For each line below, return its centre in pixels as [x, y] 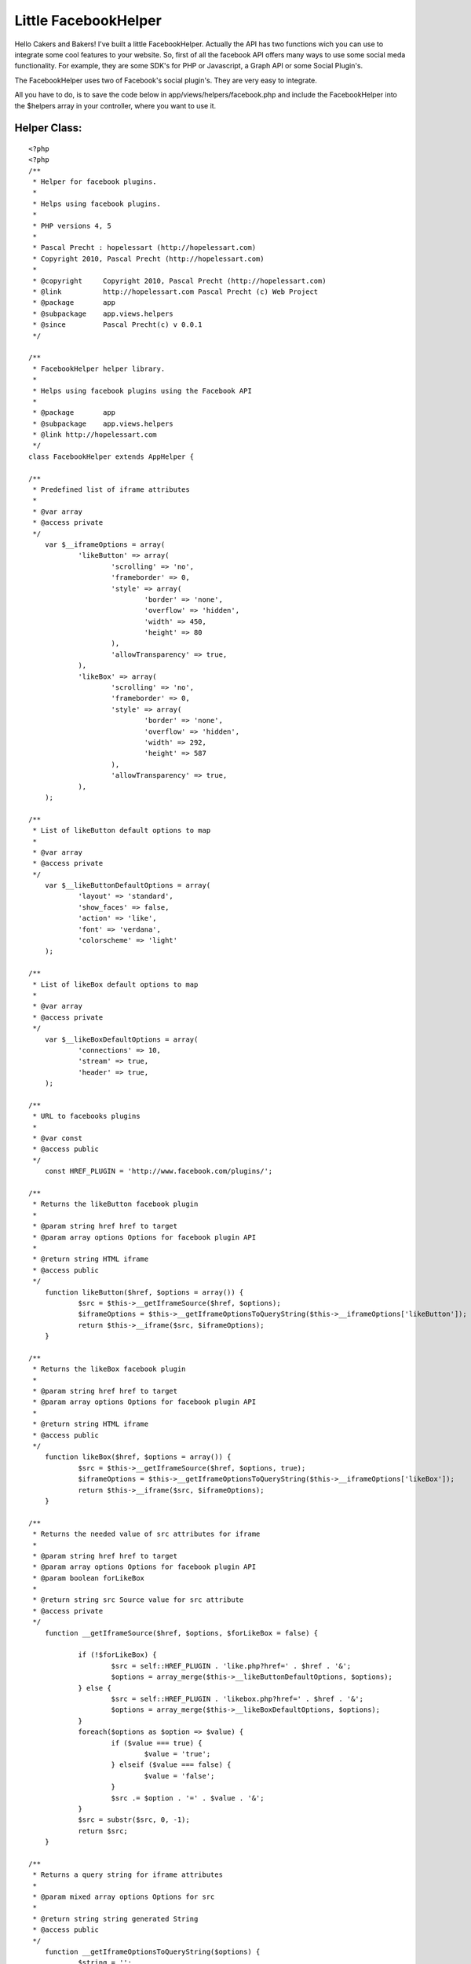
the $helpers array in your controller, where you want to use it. [115, 105]
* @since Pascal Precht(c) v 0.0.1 [118, 325]
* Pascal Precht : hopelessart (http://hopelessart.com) [144, 248]
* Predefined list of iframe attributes [111, 490]
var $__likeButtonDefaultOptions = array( [128, 885]
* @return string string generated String [115, 1918]
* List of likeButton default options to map [122, 830]
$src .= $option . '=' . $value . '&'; [188, 1798]
